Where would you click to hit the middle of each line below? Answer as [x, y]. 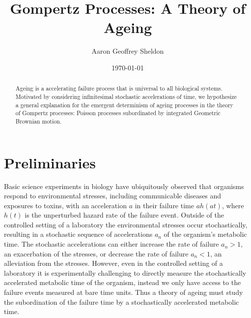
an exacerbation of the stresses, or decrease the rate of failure [96, 253]
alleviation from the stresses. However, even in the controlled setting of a [113, 263]
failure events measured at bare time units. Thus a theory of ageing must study [124, 292]
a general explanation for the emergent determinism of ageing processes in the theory [124, 105]
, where [233, 205]
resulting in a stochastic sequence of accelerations [78, 234]
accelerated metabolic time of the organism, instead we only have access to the [123, 282]
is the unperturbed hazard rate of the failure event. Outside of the [124, 215]
